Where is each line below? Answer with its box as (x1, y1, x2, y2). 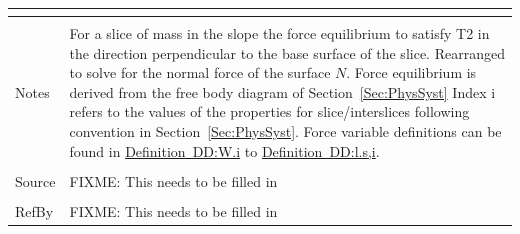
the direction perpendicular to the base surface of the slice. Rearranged (69, 42, 505, 63)
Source (15, 170, 56, 191)
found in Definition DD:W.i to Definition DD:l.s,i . (69, 140, 380, 161)
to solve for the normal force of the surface (69, 62, 331, 83)
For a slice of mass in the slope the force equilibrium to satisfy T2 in (69, 23, 490, 43)
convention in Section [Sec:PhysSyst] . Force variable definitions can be (69, 120, 502, 141)
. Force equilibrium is (346, 62, 477, 83)
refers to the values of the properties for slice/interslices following (69, 101, 470, 122)
